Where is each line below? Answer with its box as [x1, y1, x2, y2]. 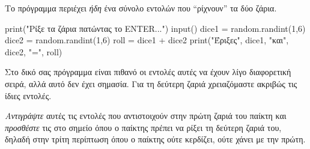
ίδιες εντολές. [5, 89, 52, 102]
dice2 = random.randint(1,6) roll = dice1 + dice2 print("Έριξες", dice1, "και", [5, 34, 289, 46]
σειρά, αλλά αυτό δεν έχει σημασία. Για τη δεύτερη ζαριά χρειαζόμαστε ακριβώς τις [5, 77, 297, 90]
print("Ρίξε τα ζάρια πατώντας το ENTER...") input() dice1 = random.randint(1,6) [5, 22, 306, 34]
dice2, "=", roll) [5, 45, 62, 58]
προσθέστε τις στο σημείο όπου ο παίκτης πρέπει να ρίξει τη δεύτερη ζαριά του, [5, 121, 282, 133]
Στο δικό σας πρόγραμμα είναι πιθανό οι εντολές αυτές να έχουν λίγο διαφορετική [5, 65, 291, 78]
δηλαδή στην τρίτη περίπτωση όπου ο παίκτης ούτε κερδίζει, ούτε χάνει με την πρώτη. [5, 133, 306, 145]
